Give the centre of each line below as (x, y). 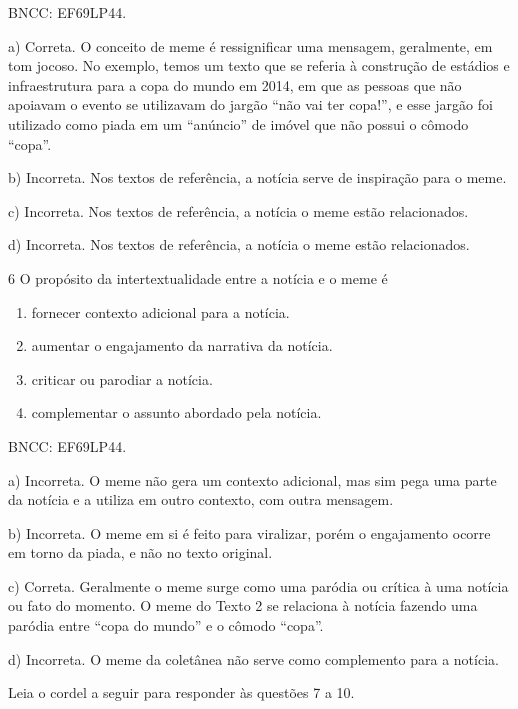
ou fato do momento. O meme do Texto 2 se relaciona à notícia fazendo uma (243, 605)
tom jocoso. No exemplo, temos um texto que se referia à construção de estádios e (259, 65)
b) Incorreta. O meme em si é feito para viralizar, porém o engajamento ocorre (249, 532)
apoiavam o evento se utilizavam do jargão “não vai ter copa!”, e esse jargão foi (250, 104)
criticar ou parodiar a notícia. (122, 378)
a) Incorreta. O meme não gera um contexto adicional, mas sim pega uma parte (252, 479)
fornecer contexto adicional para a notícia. (160, 311)
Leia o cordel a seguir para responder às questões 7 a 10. (181, 692)
